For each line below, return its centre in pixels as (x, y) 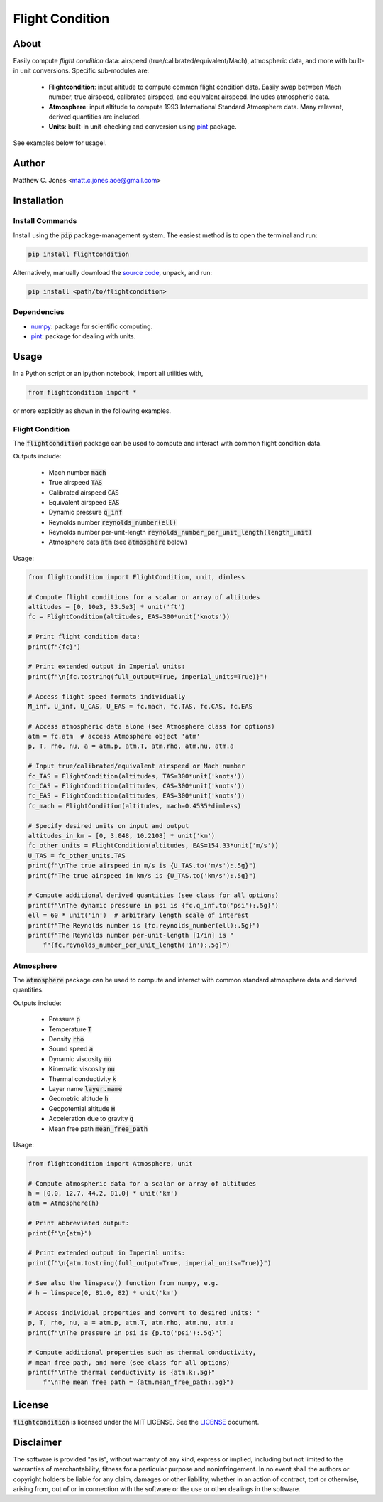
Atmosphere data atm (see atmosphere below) (118, 542)
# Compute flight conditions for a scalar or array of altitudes (144, 597)
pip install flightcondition (79, 254)
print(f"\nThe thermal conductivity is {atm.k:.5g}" (122, 1373)
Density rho (66, 1039)
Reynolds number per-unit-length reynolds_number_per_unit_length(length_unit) (180, 532)
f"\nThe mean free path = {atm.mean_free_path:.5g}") (138, 1382)
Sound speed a (71, 1049)
